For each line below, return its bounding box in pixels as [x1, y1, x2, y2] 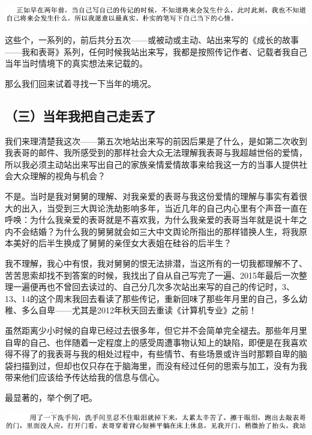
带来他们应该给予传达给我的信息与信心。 [5, 371, 164, 383]
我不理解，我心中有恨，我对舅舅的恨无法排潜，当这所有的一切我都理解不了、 [5, 256, 307, 269]
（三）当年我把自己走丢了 [5, 106, 156, 125]
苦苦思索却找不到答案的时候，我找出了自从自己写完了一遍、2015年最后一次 [5, 268, 299, 281]
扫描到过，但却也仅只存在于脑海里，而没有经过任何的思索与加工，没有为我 [13, 359, 307, 371]
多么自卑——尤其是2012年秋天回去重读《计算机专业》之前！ [21, 304, 257, 316]
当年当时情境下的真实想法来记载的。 [5, 57, 148, 70]
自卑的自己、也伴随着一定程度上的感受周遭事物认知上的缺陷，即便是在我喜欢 [5, 336, 307, 348]
